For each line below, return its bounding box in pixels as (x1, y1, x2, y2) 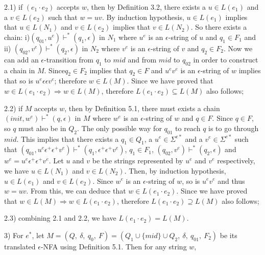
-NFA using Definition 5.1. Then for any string (40, 241, 187, 251)
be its (220, 229, 237, 240)
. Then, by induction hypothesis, (124, 165, 226, 176)
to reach (175, 122, 201, 133)
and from (128, 54, 157, 65)
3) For (4, 229, 23, 240)
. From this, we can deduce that (26, 185, 126, 196)
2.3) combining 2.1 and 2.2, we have (4, 213, 116, 223)
